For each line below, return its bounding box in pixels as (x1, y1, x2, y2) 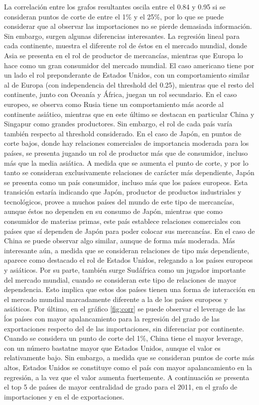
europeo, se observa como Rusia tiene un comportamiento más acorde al (4, 99, 224, 109)
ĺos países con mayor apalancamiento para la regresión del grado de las (4, 313, 220, 323)
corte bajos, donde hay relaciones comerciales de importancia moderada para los (4, 138, 249, 148)
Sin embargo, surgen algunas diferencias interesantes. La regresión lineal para (4, 30, 240, 41)
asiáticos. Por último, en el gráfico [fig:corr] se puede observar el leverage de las (4, 304, 246, 314)
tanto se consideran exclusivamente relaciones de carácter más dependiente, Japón (4, 167, 255, 178)
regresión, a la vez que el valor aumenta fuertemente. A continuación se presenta (4, 372, 250, 382)
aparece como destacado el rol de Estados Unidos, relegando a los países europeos (4, 255, 253, 265)
